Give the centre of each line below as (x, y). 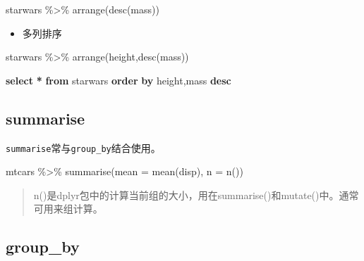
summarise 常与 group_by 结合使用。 (83, 147)
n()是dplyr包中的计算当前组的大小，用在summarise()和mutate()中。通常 (196, 195)
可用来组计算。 (68, 209)
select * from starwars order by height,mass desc (119, 80)
